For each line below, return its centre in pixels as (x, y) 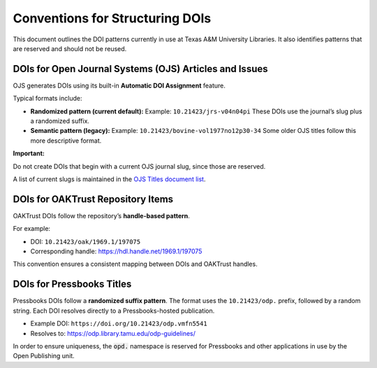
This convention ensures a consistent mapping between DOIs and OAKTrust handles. (135, 264)
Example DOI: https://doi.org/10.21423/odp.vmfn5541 (119, 324)
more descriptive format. (66, 141)
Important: (29, 153)
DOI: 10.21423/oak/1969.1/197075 (86, 241)
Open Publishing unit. (44, 356)
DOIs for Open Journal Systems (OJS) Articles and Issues (140, 69)
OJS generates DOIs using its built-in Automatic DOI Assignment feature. (119, 85)
